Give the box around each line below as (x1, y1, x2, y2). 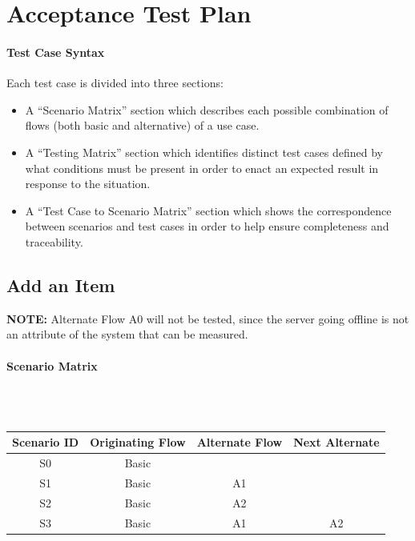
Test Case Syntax (6, 43, 105, 60)
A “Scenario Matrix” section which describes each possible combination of (25, 101, 389, 118)
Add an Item (6, 272, 115, 297)
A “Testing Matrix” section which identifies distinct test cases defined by (25, 143, 384, 160)
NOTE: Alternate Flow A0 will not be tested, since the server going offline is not (6, 310, 409, 327)
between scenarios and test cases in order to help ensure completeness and (25, 218, 389, 234)
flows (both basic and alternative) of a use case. (25, 117, 260, 134)
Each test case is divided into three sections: (6, 74, 224, 91)
